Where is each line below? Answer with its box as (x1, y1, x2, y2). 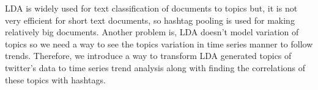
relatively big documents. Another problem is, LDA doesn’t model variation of (5, 26, 299, 38)
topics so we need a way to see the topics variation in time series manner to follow (5, 37, 313, 50)
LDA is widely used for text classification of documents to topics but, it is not (5, 2, 298, 14)
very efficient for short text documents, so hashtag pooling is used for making (5, 13, 295, 26)
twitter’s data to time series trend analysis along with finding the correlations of (5, 61, 306, 74)
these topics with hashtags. (5, 73, 106, 86)
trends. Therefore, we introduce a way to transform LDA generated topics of (5, 49, 292, 62)
